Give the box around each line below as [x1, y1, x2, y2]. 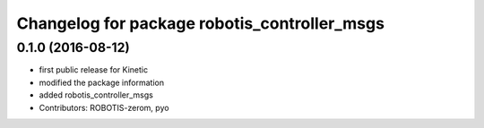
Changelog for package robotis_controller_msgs [16, 13, 385, 33]
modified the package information [39, 77, 165, 88]
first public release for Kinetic [39, 64, 148, 75]
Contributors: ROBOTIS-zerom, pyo [39, 102, 169, 113]
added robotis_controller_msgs [39, 90, 154, 100]
